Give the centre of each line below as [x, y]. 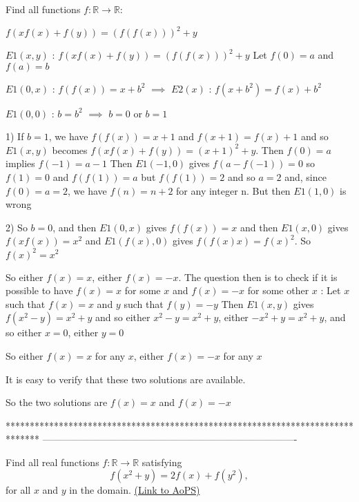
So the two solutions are [57, 402]
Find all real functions [52, 462]
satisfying [162, 462]
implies [20, 163]
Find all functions [43, 9]
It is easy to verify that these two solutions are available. [126, 379]
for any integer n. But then [233, 190]
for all [18, 490]
